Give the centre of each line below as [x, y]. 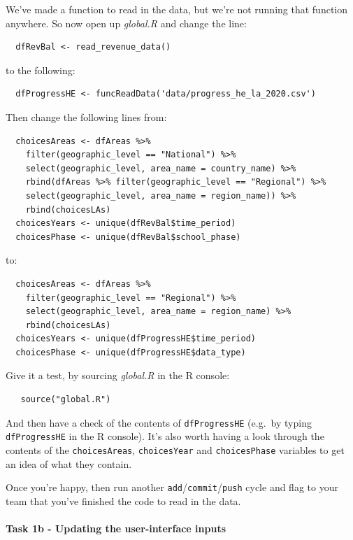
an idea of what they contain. [69, 463]
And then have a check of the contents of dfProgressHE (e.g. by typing [159, 422]
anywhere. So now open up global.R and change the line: [126, 23]
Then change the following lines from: [86, 116]
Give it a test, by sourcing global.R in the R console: [118, 375]
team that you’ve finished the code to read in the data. [123, 500]
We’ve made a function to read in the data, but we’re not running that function [177, 9]
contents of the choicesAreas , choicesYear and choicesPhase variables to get [175, 449]
